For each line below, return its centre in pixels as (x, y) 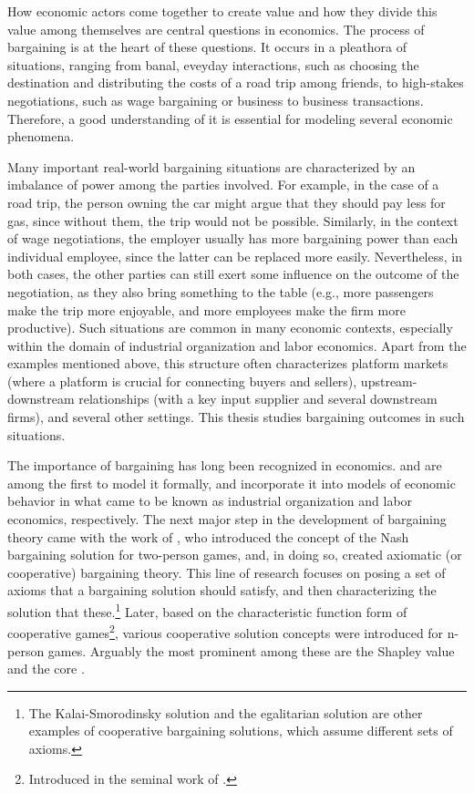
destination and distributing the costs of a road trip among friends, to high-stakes (236, 82)
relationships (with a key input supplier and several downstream (258, 399)
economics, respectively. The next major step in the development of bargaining (227, 519)
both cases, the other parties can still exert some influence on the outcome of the (233, 274)
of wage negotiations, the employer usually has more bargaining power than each (233, 238)
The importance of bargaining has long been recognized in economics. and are (225, 465)
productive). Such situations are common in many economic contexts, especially (230, 328)
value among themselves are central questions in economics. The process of (216, 29)
